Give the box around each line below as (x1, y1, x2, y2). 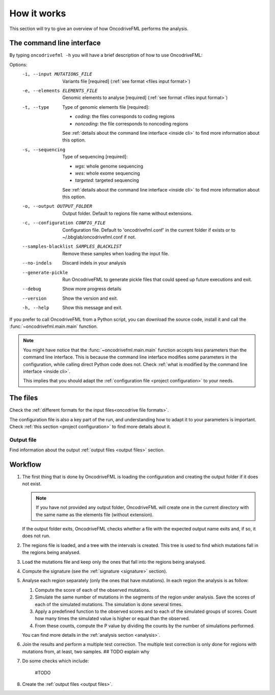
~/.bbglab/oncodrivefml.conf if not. (62, 234, 136, 240)
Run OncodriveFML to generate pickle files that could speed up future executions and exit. (62, 276, 252, 282)
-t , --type (22, 104, 49, 110)
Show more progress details (62, 286, 122, 292)
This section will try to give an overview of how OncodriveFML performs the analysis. (9, 26, 188, 32)
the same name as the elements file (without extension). (36, 511, 154, 518)
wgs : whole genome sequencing (75, 163, 144, 169)
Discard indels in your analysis (62, 260, 127, 266)
